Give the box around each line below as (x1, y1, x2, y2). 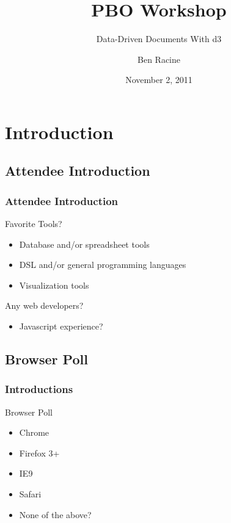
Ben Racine (137, 52, 180, 65)
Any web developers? (5, 299, 84, 312)
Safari (19, 488, 42, 500)
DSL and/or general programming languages (19, 258, 186, 271)
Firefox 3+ (19, 446, 60, 459)
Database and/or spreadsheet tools (19, 237, 150, 250)
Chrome (19, 426, 50, 439)
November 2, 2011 (125, 73, 193, 86)
